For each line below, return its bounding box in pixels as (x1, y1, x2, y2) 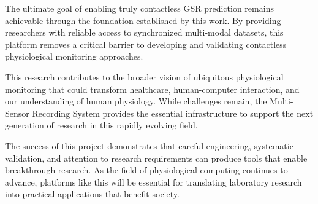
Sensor (5, 106, 29, 119)
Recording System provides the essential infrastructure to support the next (32, 106, 314, 119)
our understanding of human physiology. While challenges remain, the (5, 95, 267, 108)
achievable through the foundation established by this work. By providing (5, 14, 281, 26)
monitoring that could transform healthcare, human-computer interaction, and (5, 82, 300, 95)
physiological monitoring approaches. (5, 50, 143, 63)
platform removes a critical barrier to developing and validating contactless (5, 37, 287, 50)
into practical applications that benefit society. (5, 187, 180, 200)
